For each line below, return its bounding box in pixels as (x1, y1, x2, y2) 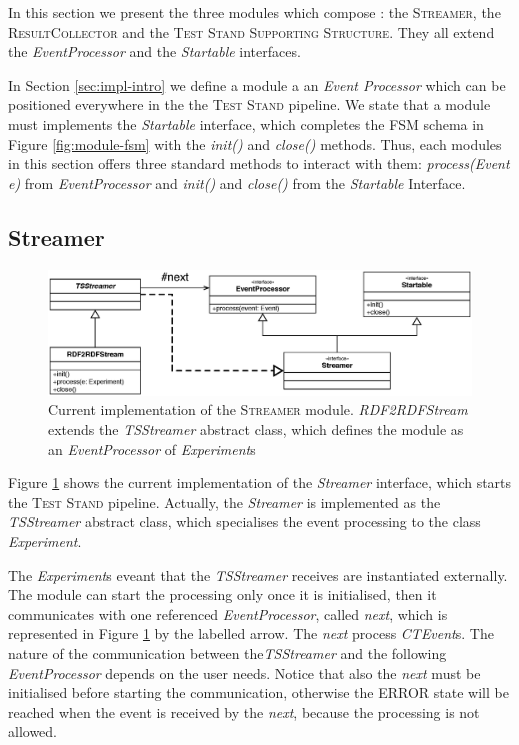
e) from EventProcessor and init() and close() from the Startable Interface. (8, 172, 466, 193)
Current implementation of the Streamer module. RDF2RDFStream (48, 399, 468, 420)
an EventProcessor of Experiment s (48, 438, 256, 459)
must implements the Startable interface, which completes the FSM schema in (8, 113, 484, 134)
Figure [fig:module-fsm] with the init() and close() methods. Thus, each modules (8, 133, 502, 154)
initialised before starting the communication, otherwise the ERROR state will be (8, 682, 509, 703)
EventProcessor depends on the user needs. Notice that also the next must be (8, 662, 481, 683)
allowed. (8, 721, 57, 742)
